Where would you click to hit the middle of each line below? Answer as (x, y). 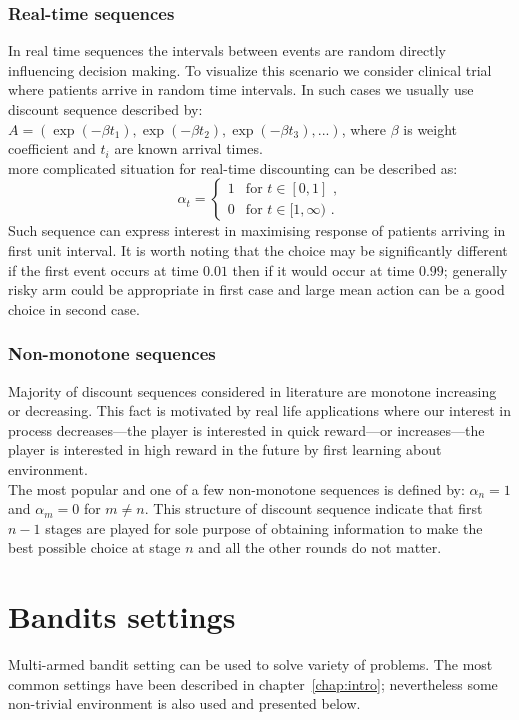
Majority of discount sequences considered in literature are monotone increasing (252, 390)
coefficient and (52, 148)
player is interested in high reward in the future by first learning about (225, 449)
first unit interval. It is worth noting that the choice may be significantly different (258, 249)
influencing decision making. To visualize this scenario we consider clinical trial (250, 69)
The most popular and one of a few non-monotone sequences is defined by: (236, 488)
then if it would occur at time (323, 269)
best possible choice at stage (94, 547)
